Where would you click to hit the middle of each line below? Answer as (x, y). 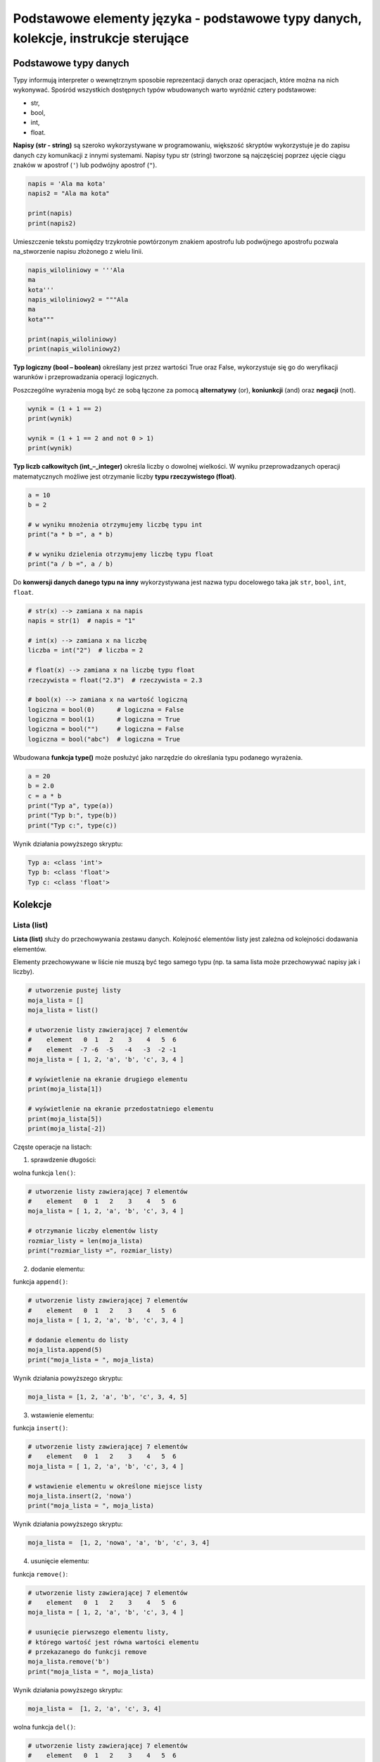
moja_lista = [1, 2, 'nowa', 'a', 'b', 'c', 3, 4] (119, 1543)
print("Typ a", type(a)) (71, 806)
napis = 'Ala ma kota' (67, 184)
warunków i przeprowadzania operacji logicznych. (85, 377)
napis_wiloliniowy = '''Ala (76, 270)
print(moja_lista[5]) (65, 1119)
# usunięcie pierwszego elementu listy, (98, 1632)
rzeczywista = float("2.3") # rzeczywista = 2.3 (115, 680)
